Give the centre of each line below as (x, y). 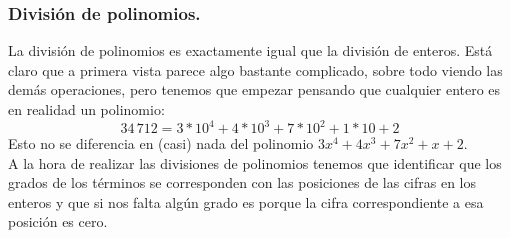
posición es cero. (58, 221)
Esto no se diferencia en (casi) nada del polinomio (161, 143)
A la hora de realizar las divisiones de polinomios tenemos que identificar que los (255, 162)
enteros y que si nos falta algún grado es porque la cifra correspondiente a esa (246, 201)
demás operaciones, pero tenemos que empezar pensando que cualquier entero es (254, 89)
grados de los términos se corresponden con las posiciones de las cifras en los (242, 182)
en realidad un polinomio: (86, 109)
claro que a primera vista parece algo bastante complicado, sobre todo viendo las (255, 69)
